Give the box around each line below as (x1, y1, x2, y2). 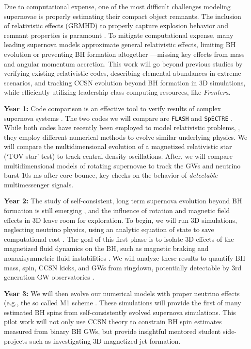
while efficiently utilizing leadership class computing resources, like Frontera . (4, 87, 231, 97)
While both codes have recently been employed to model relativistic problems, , (4, 122, 240, 133)
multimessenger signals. (4, 179, 74, 189)
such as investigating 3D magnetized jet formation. (30, 335, 181, 346)
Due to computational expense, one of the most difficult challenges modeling (4, 1, 231, 11)
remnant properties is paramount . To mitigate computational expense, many (4, 30, 234, 40)
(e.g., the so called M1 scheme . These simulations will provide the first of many (4, 298, 241, 308)
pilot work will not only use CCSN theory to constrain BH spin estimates (4, 316, 222, 327)
